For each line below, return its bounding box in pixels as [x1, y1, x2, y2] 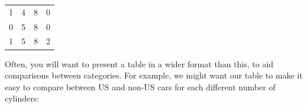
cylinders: [5, 92, 40, 104]
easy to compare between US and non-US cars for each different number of [5, 80, 276, 93]
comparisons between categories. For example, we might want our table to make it [5, 69, 303, 81]
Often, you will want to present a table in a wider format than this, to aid [5, 57, 274, 70]
